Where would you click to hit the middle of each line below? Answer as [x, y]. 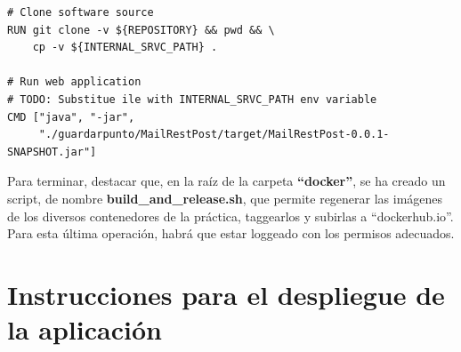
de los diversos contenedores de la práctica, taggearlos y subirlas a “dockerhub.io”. [230, 216]
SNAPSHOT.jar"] [52, 152]
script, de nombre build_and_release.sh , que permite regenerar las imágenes [225, 198]
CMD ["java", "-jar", [71, 117]
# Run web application [74, 82]
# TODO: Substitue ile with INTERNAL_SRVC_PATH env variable [192, 99]
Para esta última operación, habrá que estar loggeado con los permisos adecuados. [231, 233]
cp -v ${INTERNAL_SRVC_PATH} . [125, 48]
